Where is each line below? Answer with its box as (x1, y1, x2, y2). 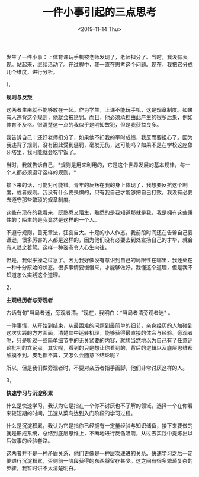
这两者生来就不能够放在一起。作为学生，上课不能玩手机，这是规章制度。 (6, 106, 182, 113)
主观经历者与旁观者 (6, 296, 53, 303)
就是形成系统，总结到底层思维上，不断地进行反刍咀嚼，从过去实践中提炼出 (6, 429, 188, 437)
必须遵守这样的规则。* (21, 168, 77, 175)
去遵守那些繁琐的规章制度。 (6, 196, 74, 203)
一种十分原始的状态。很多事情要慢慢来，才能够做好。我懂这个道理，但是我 (6, 263, 188, 271)
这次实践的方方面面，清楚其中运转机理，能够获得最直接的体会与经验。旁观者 (6, 329, 193, 336)
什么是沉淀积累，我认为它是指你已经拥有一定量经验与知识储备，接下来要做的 (6, 422, 193, 429)
